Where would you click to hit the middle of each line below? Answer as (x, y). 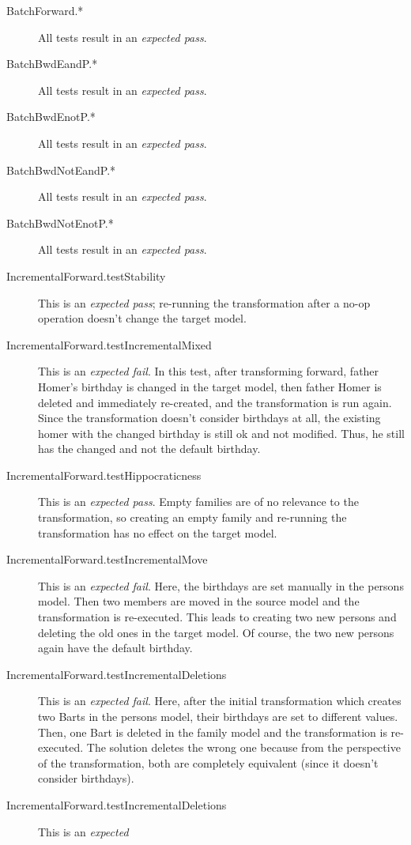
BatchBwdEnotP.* (51, 117)
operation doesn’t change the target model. (142, 318)
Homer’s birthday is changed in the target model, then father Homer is (210, 386)
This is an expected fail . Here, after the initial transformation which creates (220, 701)
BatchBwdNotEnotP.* (60, 223)
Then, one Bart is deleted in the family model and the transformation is (213, 732)
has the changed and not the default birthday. (149, 449)
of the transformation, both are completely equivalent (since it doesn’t (208, 762)
